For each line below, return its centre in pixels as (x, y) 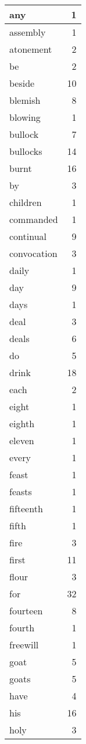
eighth (22, 423)
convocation (33, 253)
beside (22, 83)
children (26, 202)
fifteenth (26, 508)
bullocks (26, 151)
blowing (25, 117)
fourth (22, 628)
